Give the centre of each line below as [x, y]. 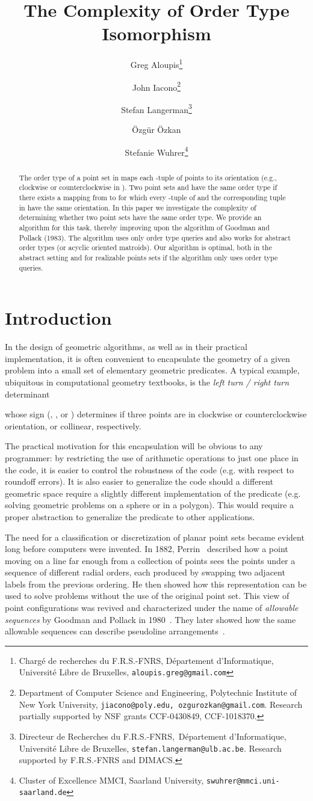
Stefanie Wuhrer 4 [156, 151]
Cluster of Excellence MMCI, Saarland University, [111, 780]
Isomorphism [156, 33]
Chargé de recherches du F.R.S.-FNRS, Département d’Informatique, [146, 660]
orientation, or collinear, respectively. [73, 425]
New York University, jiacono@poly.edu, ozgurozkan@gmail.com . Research [161, 704]
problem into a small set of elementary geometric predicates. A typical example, [152, 370]
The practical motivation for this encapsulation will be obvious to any [134, 446]
